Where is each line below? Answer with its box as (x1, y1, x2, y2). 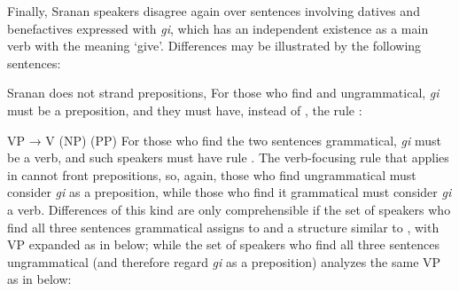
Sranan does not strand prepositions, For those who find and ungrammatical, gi (7, 83, 440, 102)
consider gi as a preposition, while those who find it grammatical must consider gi (7, 183, 452, 201)
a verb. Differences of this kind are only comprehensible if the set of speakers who (7, 200, 451, 218)
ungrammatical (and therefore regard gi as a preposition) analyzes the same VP (7, 252, 441, 271)
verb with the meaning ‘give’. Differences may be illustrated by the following (7, 36, 422, 55)
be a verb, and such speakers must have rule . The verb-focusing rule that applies (7, 148, 449, 167)
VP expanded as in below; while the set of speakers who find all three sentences (7, 235, 440, 254)
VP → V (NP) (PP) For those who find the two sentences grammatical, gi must (7, 130, 442, 149)
